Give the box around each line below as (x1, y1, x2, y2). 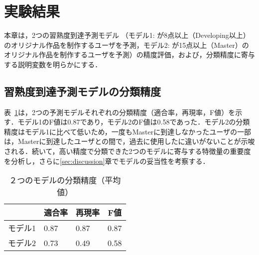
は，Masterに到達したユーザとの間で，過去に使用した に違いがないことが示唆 (4, 136, 255, 146)
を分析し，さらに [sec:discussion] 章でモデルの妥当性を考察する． (4, 155, 210, 166)
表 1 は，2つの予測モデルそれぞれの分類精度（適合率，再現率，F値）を (4, 107, 236, 117)
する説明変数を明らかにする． (4, 59, 102, 69)
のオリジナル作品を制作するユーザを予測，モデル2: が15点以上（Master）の (4, 39, 249, 50)
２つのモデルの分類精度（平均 (9, 174, 121, 186)
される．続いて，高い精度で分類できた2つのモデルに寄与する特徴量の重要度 (4, 146, 251, 156)
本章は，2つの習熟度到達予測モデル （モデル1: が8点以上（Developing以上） (4, 30, 250, 40)
